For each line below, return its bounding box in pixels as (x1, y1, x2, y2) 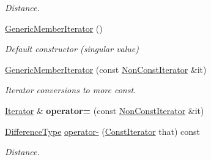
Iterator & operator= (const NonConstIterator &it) (5, 104, 204, 116)
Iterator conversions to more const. (5, 83, 136, 96)
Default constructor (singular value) (5, 42, 139, 55)
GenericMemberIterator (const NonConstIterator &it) (5, 63, 207, 75)
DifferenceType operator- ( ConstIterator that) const (5, 124, 201, 137)
